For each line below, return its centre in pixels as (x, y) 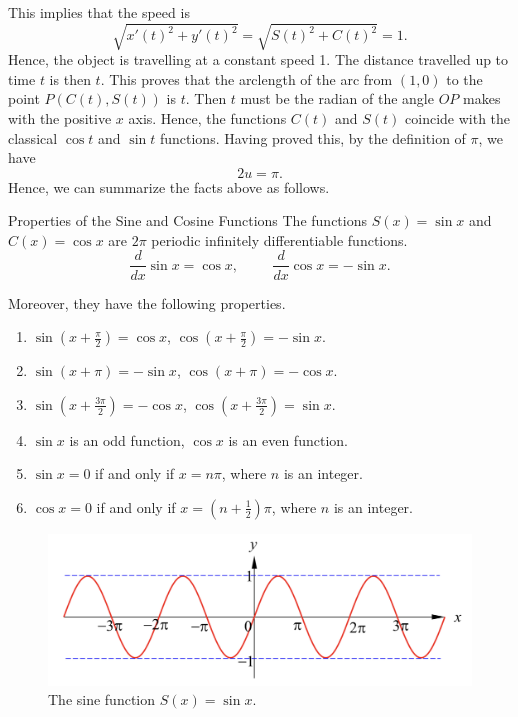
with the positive (60, 117)
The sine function (102, 699)
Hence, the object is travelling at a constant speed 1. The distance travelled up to (258, 59)
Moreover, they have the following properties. (147, 302)
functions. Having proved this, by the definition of (312, 137)
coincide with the (458, 117)
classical (33, 137)
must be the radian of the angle (337, 98)
